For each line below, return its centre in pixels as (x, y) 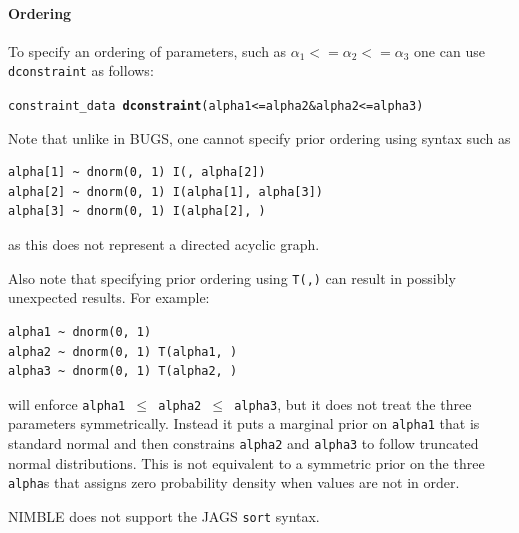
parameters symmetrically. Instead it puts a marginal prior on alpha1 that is (244, 423)
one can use (449, 50)
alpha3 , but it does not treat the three (353, 403)
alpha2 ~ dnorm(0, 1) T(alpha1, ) (123, 351)
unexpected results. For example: (109, 297)
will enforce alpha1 (67, 403)
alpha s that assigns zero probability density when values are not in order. (234, 482)
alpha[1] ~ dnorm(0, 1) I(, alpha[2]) (137, 172)
